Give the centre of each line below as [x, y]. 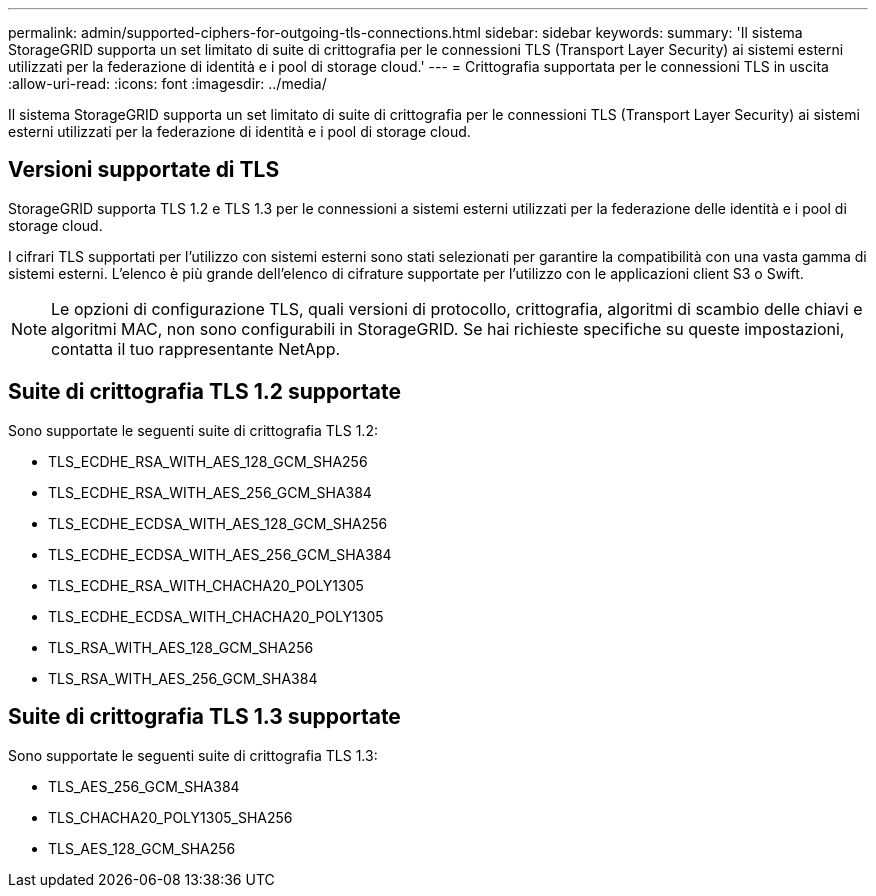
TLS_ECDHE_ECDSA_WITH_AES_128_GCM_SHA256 [218, 523]
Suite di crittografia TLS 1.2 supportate [205, 392]
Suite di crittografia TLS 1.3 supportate [204, 717]
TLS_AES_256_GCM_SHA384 [144, 786]
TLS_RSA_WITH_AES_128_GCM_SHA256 [181, 647]
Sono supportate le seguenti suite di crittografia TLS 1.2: [193, 430]
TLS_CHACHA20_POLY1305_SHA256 [170, 817]
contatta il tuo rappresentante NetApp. [196, 348]
